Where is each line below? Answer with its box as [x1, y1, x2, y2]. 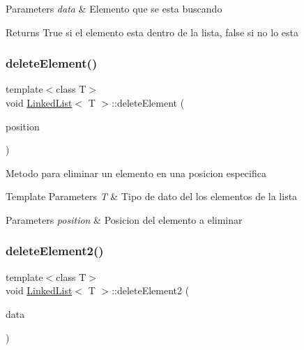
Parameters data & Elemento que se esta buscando [6, 1, 222, 15]
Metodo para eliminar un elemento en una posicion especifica [6, 165, 266, 180]
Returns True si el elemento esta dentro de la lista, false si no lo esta [6, 24, 299, 39]
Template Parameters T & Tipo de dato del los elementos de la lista [6, 189, 298, 204]
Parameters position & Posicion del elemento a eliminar [6, 212, 243, 227]
